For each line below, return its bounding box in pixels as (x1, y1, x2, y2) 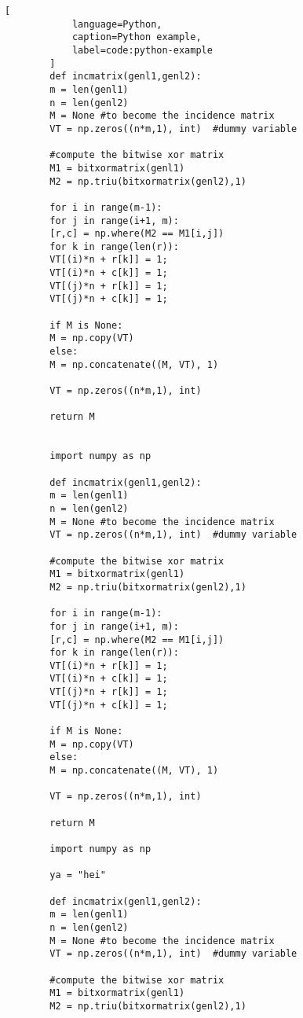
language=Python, (71, 18, 162, 30)
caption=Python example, (71, 31, 202, 43)
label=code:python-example (71, 44, 213, 56)
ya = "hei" (49, 869, 106, 881)
